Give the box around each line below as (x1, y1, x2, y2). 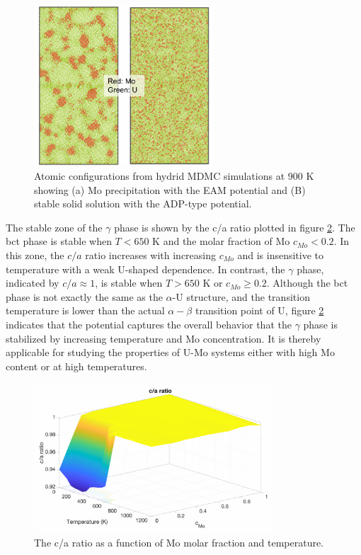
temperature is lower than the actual (6, 303, 165, 318)
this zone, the (6, 248, 64, 262)
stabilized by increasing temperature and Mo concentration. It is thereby (6, 331, 321, 345)
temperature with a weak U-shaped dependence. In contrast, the (6, 261, 285, 276)
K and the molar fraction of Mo (152, 234, 290, 248)
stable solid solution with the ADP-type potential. (34, 196, 252, 211)
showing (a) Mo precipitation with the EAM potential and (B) (34, 182, 306, 197)
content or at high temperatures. (6, 358, 147, 373)
